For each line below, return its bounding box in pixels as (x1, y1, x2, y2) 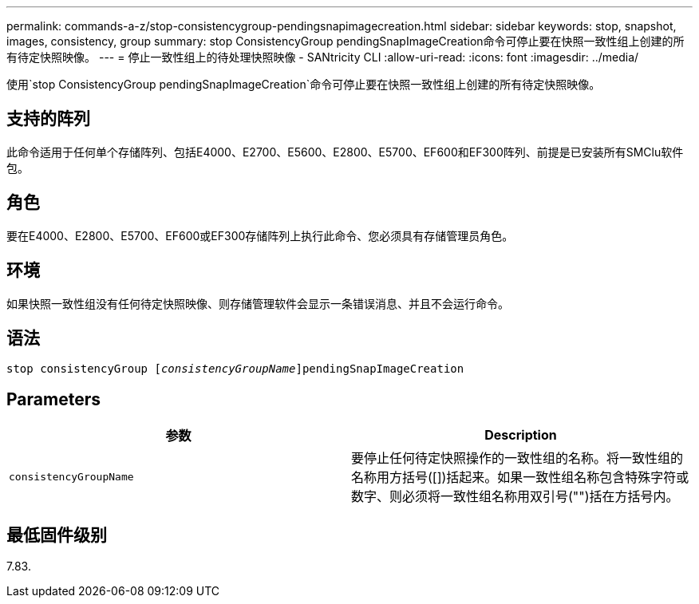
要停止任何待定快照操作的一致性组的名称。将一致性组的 (351, 450, 684, 467)
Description (484, 427, 557, 444)
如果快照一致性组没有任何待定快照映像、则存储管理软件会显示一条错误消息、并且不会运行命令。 (6, 296, 509, 310)
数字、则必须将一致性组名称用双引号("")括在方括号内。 (351, 488, 679, 505)
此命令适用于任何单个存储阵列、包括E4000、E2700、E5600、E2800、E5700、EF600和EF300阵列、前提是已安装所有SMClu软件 (6, 144, 684, 159)
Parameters (6, 389, 101, 409)
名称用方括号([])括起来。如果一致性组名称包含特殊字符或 (351, 469, 689, 486)
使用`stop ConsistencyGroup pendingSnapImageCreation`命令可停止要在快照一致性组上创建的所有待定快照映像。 (6, 77, 601, 91)
